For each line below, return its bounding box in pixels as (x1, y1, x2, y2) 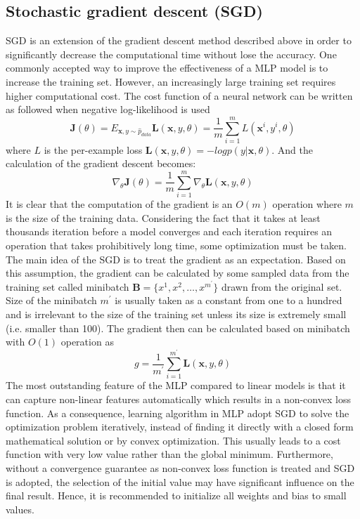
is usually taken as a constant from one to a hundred (115, 293, 342, 308)
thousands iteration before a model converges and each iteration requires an (6, 224, 333, 239)
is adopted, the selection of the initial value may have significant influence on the (6, 474, 354, 489)
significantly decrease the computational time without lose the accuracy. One (6, 46, 337, 61)
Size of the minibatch (6, 293, 97, 308)
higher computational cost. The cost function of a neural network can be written (6, 88, 353, 103)
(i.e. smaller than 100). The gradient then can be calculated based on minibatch (6, 320, 350, 335)
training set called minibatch (6, 279, 129, 294)
